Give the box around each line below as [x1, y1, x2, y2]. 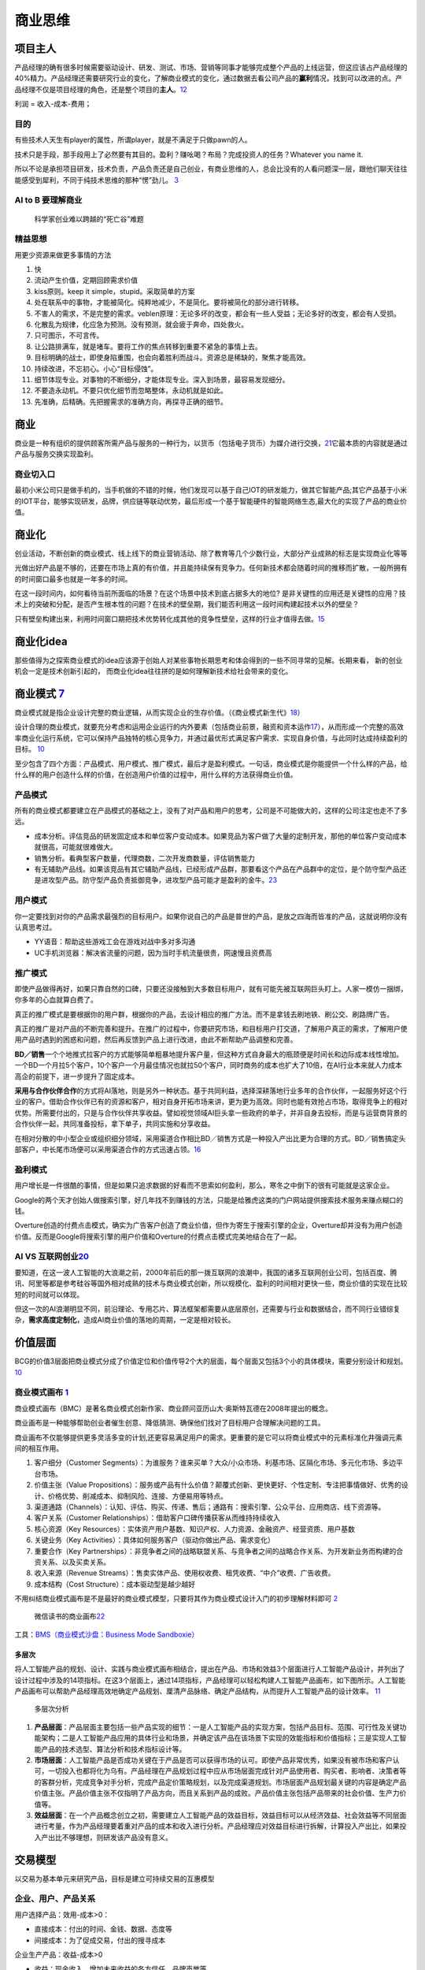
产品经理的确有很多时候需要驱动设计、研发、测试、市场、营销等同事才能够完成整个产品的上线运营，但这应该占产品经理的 [14, 63, 408, 72]
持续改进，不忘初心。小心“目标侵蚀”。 [34, 363, 158, 374]
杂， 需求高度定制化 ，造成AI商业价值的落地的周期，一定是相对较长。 [14, 1315, 235, 1325]
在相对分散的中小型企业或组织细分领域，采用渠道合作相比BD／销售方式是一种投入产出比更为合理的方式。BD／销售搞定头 [14, 1133, 406, 1143]
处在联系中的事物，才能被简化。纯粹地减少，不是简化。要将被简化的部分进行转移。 [34, 298, 303, 307]
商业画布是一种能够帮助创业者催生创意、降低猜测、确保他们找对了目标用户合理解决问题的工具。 [14, 1418, 325, 1428]
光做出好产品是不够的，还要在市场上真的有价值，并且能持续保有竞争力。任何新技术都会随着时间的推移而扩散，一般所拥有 [14, 563, 408, 573]
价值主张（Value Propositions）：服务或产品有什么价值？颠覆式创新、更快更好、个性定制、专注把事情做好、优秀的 [34, 1480, 401, 1489]
